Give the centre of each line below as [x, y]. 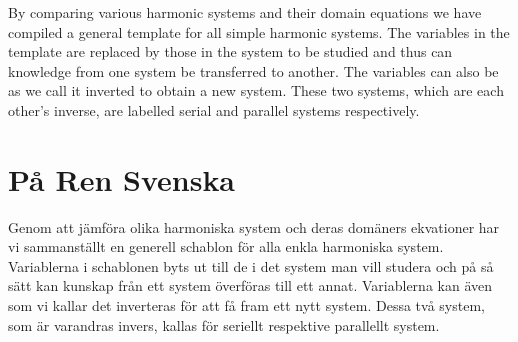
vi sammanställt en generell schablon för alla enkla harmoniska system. [226, 246]
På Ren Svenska [122, 178]
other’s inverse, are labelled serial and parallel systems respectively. [214, 109]
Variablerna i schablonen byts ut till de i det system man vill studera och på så [251, 265]
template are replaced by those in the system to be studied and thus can [230, 51]
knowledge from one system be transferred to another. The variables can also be [253, 70]
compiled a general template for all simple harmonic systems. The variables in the [259, 31]
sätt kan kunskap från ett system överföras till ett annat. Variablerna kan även [250, 285]
